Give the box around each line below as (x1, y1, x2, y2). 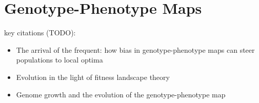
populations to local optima (16, 54, 103, 65)
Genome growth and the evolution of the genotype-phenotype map (16, 89, 226, 99)
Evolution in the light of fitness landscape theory (16, 71, 170, 82)
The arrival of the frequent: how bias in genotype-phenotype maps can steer (16, 44, 255, 55)
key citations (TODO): (4, 27, 76, 38)
